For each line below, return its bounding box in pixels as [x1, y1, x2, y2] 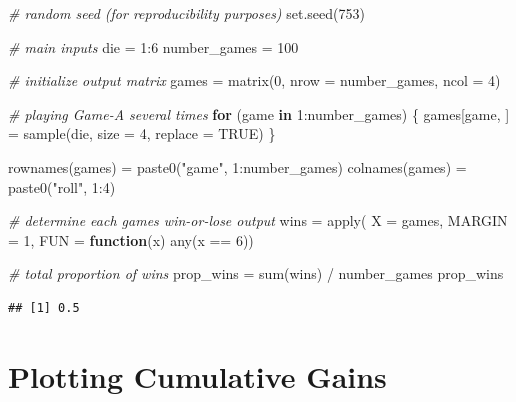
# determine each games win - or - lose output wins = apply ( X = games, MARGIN [8, 210, 508, 231]
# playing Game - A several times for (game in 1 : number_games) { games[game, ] [8, 103, 510, 124]
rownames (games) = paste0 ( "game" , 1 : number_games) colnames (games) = [8, 156, 467, 177]
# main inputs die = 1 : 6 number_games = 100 [8, 36, 299, 57]
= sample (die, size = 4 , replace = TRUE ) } [8, 123, 276, 144]
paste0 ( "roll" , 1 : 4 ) [8, 176, 116, 197]
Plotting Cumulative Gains [8, 355, 387, 396]
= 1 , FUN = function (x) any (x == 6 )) [8, 229, 254, 250]
